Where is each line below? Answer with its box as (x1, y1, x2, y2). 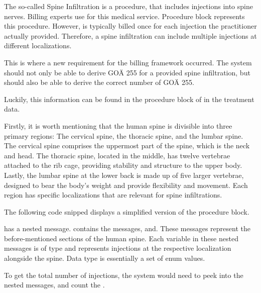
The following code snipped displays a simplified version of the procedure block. (4, 206, 249, 217)
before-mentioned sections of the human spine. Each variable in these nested (4, 233, 238, 243)
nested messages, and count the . (4, 279, 105, 290)
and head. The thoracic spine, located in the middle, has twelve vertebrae (4, 150, 230, 160)
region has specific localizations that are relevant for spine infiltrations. (4, 189, 222, 200)
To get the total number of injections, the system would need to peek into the (4, 269, 243, 280)
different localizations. (4, 40, 72, 51)
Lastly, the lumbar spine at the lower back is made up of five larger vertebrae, (4, 169, 244, 180)
